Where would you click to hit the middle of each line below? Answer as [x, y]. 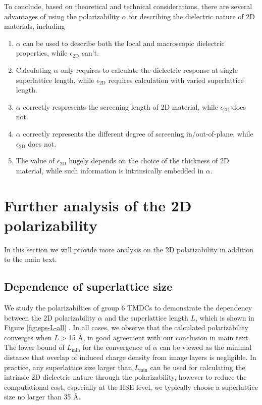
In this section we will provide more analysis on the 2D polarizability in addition [129, 249]
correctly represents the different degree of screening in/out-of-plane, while [138, 133]
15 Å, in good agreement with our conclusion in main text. [159, 337]
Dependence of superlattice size [88, 286]
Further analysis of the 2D [98, 205]
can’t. [90, 53]
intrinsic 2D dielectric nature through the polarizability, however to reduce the [125, 377]
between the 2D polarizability [50, 317]
